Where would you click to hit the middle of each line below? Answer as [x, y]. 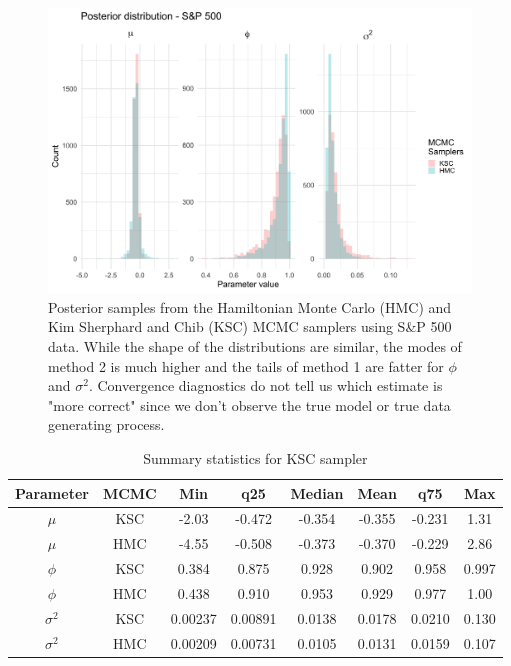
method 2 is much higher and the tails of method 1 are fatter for [246, 365]
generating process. [106, 424]
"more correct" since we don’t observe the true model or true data [249, 404]
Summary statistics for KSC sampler [255, 458]
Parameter [52, 492]
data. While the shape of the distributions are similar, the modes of [255, 346]
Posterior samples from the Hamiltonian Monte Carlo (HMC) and [250, 306]
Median [317, 492]
